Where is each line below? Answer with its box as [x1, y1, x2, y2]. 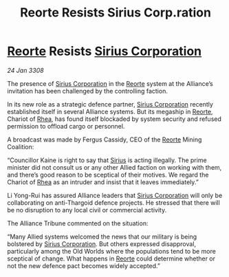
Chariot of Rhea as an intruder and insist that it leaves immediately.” [7, 177, 199, 186]
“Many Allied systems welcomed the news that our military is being [7, 232, 197, 241]
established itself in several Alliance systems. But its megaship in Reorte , [7, 107, 213, 115]
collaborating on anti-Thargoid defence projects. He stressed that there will [7, 198, 220, 207]
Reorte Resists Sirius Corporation [7, 43, 202, 59]
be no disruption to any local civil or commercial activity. [7, 206, 167, 214]
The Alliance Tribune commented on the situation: [7, 219, 149, 228]
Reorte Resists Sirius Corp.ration [19, 5, 212, 21]
